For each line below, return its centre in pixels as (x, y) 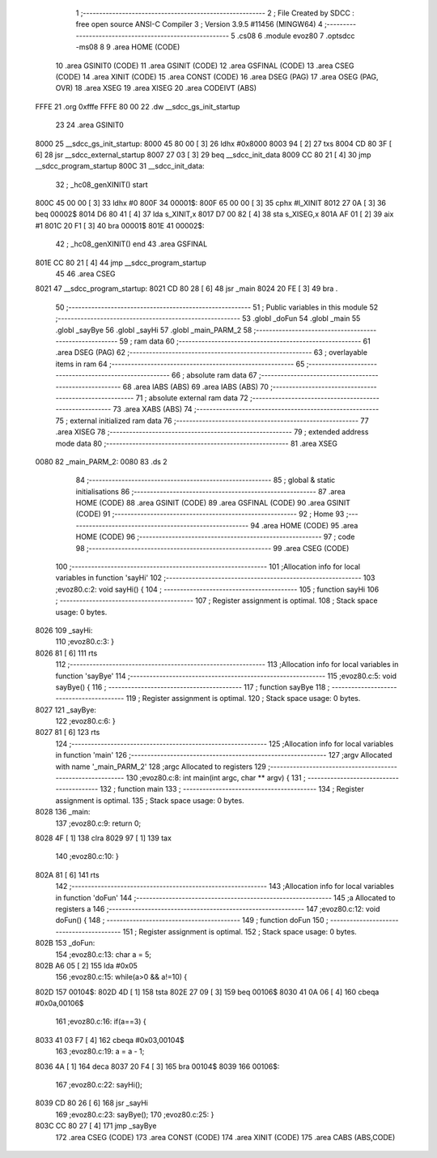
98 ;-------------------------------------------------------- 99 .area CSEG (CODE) (212, 548)
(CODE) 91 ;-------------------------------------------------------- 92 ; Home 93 (210, 514)
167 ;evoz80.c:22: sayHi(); (99, 1085)
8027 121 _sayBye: (66, 710)
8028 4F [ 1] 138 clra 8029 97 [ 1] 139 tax (103, 838)
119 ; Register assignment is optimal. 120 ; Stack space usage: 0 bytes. (243, 699)
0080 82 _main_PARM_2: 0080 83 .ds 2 (101, 461)
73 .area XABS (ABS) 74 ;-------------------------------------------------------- (246, 409)
